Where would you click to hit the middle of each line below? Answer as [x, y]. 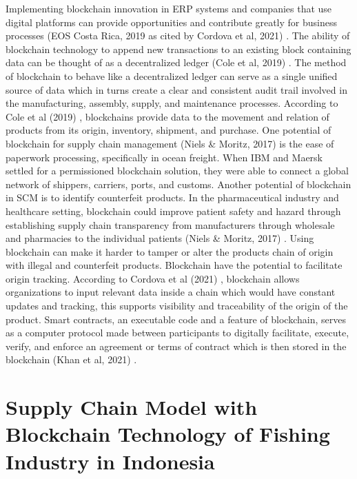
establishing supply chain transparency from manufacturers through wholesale [170, 224]
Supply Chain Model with [132, 407]
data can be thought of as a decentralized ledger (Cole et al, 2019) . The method [176, 62]
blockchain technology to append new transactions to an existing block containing [178, 49]
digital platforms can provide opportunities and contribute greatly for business [171, 22]
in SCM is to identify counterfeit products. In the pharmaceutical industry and [172, 197]
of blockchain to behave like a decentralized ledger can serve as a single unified [172, 75]
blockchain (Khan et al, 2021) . [71, 359]
